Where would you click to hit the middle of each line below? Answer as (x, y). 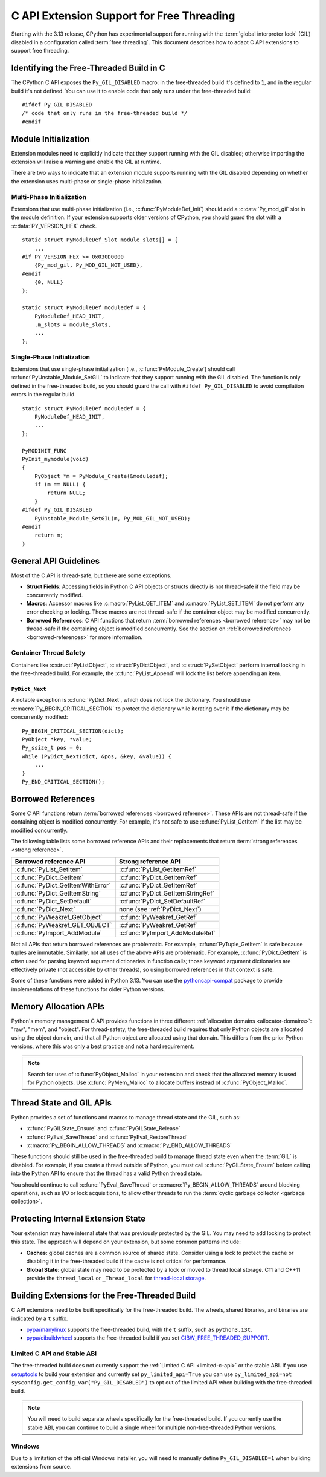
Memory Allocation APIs (58, 1007)
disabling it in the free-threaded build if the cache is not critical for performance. (126, 1261)
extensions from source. (41, 1467)
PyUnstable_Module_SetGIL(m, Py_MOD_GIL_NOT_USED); (112, 518)
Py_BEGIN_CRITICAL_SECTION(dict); (73, 731)
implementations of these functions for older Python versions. (88, 989)
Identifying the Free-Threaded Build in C (88, 68)
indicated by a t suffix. (40, 1318)
